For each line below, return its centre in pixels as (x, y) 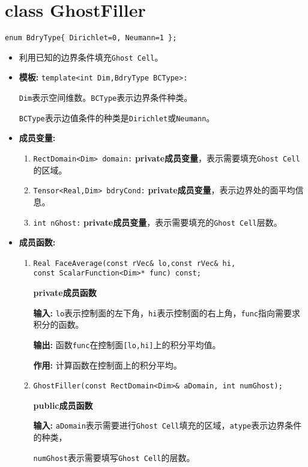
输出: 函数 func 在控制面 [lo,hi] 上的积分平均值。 (127, 344)
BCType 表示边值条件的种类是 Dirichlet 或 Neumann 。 (117, 117)
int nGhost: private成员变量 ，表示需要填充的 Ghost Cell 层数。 (158, 222)
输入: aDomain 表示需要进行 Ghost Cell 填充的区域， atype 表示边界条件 (168, 425)
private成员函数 (65, 293)
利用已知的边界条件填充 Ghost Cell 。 (91, 57)
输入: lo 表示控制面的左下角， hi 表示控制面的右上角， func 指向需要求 (167, 312)
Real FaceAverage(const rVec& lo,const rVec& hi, (134, 263)
